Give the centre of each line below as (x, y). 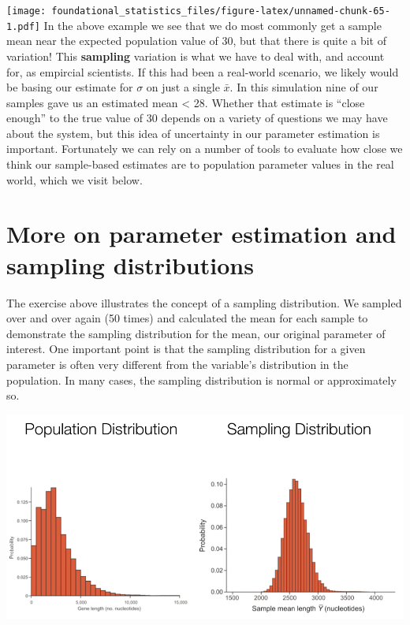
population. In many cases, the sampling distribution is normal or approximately (201, 379)
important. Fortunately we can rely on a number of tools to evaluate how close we (205, 149)
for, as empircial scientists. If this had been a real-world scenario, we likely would (203, 71)
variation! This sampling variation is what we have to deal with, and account (196, 56)
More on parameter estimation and (201, 234)
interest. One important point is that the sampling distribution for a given (186, 349)
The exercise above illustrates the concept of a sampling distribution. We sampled (204, 302)
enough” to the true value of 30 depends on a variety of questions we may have (197, 118)
